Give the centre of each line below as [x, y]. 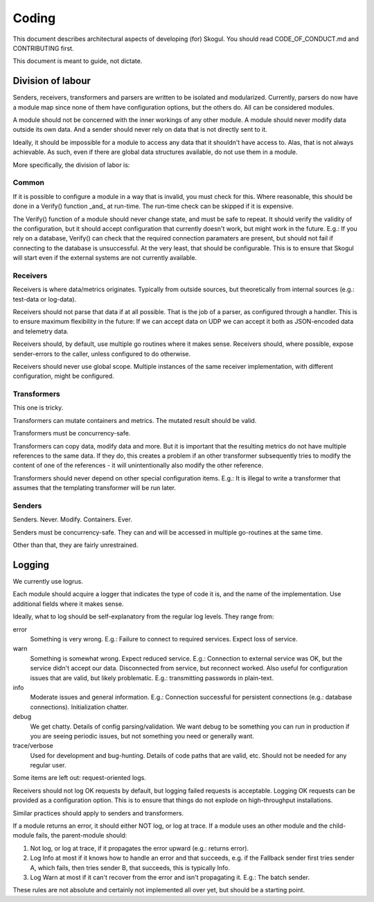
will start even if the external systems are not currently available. [105, 258]
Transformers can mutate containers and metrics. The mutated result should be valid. [135, 420]
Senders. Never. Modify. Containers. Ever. [73, 519]
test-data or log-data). [45, 299]
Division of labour [52, 81]
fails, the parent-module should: [81, 835]
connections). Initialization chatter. [79, 706]
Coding [34, 18]
